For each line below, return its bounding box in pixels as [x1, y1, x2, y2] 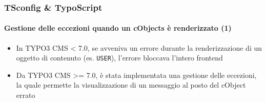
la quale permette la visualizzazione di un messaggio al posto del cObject [16, 79, 246, 90]
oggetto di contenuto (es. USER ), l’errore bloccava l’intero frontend [16, 52, 223, 63]
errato [16, 90, 35, 100]
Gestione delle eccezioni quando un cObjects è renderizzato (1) [4, 23, 232, 33]
